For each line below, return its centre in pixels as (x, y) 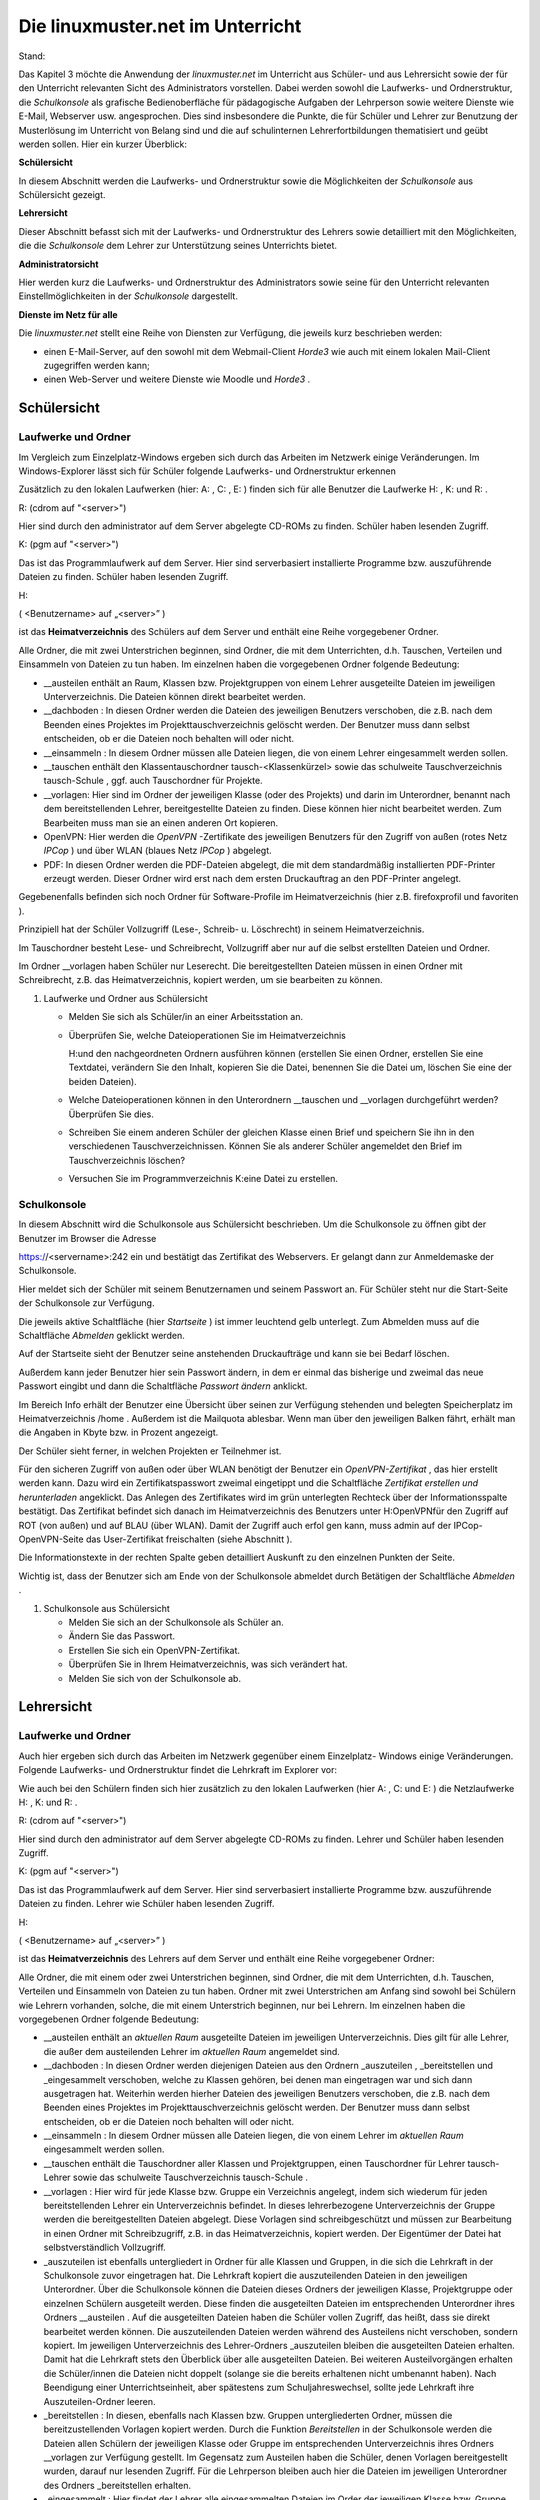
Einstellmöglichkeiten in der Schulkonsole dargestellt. (128, 296)
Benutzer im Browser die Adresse (87, 1238)
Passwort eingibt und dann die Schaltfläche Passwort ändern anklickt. (163, 1386)
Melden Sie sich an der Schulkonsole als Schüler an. (176, 1622)
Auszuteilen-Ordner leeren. (99, 2401)
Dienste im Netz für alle (68, 314)
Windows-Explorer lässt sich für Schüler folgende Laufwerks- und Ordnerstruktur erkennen (207, 471)
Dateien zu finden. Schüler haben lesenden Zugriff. (123, 577)
